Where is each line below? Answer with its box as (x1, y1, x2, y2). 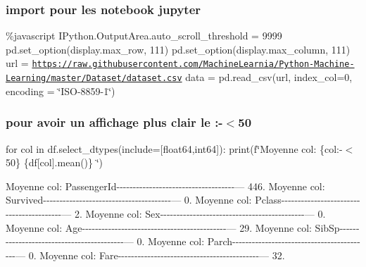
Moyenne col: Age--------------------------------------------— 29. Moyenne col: (6, 220, 312, 235)
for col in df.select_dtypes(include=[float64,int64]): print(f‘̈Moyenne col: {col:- (6, 141, 343, 156)
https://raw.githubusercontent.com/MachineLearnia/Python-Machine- (32, 59, 355, 70)
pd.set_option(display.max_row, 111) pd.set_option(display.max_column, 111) (6, 42, 351, 56)
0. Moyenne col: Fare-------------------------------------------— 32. (28, 247, 285, 262)
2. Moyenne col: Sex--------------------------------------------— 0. (74, 206, 326, 221)
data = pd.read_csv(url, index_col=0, (185, 70, 353, 85)
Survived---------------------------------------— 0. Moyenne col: (6, 192, 252, 207)
